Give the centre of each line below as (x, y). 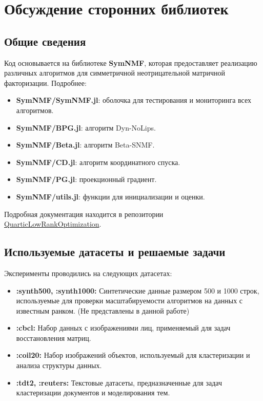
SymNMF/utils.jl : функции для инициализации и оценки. (110, 196)
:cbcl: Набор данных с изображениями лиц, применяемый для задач (123, 328)
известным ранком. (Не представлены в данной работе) (103, 310)
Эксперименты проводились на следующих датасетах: (88, 273)
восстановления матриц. (54, 338)
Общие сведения (45, 41)
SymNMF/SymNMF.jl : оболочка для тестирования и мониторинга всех (134, 100)
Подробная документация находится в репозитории (84, 214)
